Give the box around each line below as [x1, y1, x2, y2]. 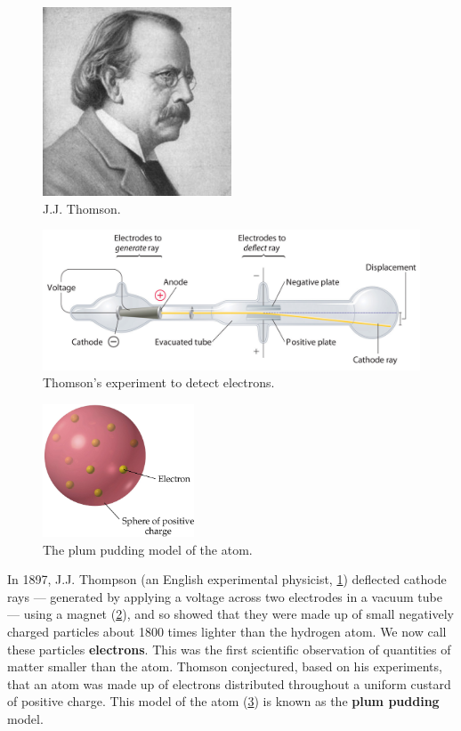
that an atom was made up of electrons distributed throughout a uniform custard [7, 674, 451, 693]
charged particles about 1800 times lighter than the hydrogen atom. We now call [7, 622, 447, 641]
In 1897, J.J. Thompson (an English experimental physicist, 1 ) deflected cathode [7, 570, 447, 589]
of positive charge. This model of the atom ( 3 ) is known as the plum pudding [7, 692, 440, 711]
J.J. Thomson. [43, 199, 121, 217]
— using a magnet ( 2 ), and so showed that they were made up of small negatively [7, 605, 454, 623]
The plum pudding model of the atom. [43, 540, 253, 558]
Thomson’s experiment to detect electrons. [43, 373, 275, 392]
